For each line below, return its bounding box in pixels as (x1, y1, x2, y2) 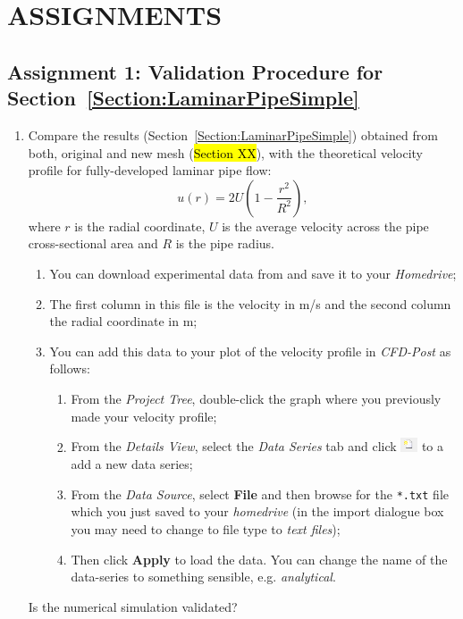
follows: (49, 359, 90, 378)
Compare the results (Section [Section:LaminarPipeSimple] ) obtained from (28, 125, 438, 144)
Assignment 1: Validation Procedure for (7, 57, 383, 85)
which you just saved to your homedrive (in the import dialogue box (71, 502, 444, 521)
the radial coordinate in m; (49, 312, 198, 330)
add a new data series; (71, 455, 193, 473)
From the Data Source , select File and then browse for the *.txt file (71, 484, 449, 503)
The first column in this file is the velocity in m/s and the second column (49, 294, 451, 313)
